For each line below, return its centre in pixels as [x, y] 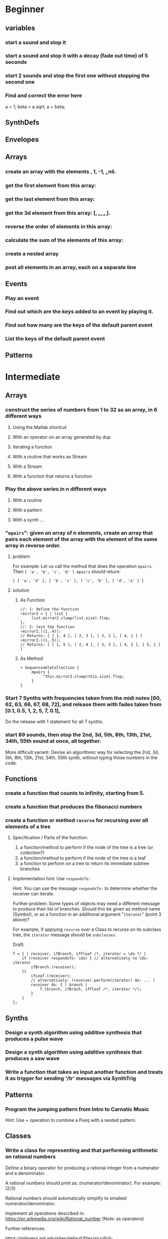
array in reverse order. [33, 545]
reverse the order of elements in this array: [59, 227]
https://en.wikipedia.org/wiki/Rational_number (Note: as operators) [75, 1218]
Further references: [25, 1228]
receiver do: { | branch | [59, 985]
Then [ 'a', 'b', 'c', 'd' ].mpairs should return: [67, 571]
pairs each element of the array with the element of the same [81, 539]
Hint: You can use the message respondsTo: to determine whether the [85, 888]
